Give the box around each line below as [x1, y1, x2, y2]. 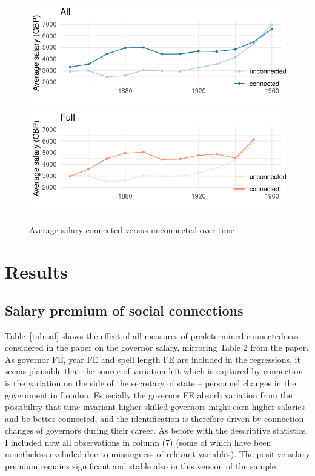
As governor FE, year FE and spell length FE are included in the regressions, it [5, 352, 300, 365]
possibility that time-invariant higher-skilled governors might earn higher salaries [5, 400, 305, 413]
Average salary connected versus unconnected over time [29, 223, 235, 236]
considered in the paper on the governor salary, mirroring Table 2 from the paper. [5, 341, 309, 354]
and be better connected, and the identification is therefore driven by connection [5, 412, 304, 425]
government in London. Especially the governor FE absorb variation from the [5, 388, 293, 401]
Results [5, 259, 68, 284]
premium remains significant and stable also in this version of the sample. [5, 460, 278, 472]
